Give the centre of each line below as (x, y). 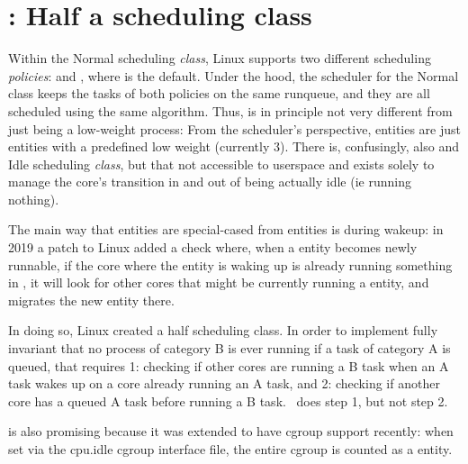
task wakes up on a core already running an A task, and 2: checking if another (224, 383)
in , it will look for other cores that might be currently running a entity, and (219, 282)
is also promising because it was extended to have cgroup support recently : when (231, 431)
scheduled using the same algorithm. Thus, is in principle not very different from (230, 110)
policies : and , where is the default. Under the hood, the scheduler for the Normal (234, 75)
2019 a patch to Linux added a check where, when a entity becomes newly (213, 247)
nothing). (34, 199)
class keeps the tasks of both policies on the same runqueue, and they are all (219, 93)
